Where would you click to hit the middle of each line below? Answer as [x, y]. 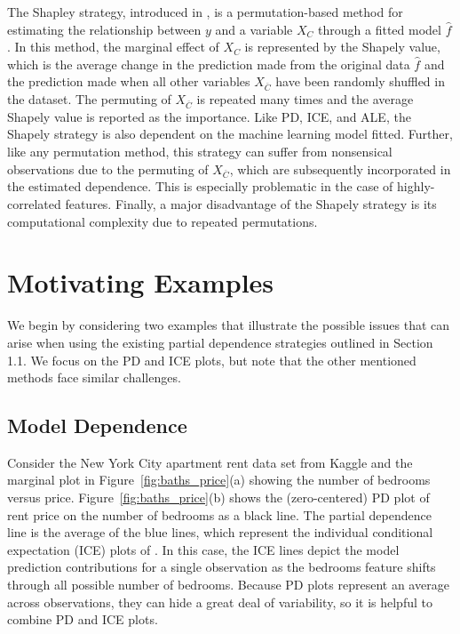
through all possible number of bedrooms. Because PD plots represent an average [228, 585]
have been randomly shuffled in [360, 81]
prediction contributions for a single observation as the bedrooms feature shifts [222, 567]
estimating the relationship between [104, 29]
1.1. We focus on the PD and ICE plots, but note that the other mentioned [212, 360]
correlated [34, 204]
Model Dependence [97, 425]
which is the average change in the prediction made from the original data [209, 64]
